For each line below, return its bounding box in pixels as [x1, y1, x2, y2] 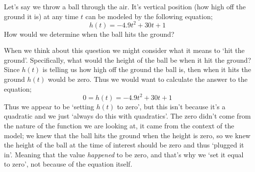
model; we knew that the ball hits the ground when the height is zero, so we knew [4, 130, 251, 140]
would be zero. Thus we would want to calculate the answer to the [48, 74, 248, 84]
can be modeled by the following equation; [85, 11, 213, 21]
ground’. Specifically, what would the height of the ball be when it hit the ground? [4, 54, 251, 65]
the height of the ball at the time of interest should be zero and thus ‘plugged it [4, 140, 244, 150]
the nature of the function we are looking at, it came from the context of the [4, 120, 234, 130]
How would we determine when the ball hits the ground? [4, 28, 175, 39]
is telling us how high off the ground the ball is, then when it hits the [42, 64, 251, 74]
